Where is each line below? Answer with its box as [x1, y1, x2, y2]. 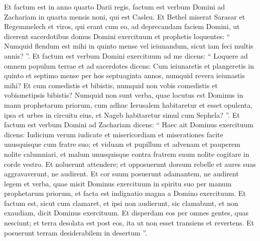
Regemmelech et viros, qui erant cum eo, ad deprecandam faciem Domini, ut [4, 21, 240, 32]
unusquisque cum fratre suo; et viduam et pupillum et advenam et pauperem [4, 139, 240, 149]
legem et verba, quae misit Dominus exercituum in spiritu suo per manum [4, 178, 232, 188]
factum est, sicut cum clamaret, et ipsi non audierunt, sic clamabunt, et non [4, 197, 238, 208]
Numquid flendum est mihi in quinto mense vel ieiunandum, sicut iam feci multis [4, 41, 253, 51]
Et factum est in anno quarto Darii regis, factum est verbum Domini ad [4, 2, 225, 12]
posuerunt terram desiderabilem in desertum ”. [4, 227, 148, 237]
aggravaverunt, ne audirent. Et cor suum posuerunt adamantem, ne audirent [4, 168, 239, 179]
